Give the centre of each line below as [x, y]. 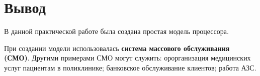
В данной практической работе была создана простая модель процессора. [116, 31]
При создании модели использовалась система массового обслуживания [117, 48]
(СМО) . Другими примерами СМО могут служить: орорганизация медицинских [127, 58]
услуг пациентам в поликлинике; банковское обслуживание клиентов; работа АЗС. [130, 67]
